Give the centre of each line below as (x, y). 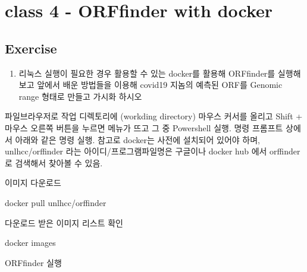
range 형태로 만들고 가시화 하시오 (80, 96)
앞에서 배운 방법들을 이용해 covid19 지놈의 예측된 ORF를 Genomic (160, 85)
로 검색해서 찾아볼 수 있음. (54, 162)
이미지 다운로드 (33, 183)
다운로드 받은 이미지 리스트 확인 (64, 222)
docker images (30, 243)
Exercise (31, 48)
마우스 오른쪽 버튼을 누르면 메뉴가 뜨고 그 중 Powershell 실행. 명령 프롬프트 (144, 127)
